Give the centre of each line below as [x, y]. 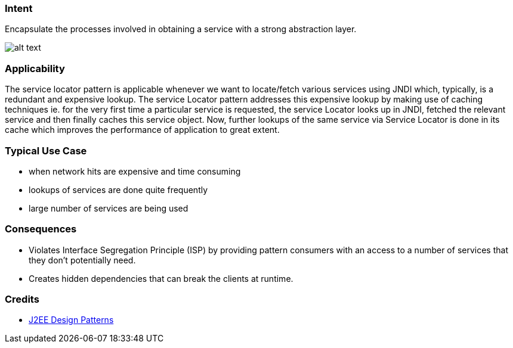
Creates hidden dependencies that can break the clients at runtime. [161, 278]
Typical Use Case [46, 150]
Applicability [35, 68]
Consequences [41, 229]
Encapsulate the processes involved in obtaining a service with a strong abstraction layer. [181, 29]
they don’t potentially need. [82, 260]
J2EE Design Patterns [71, 320]
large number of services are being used [109, 208]
